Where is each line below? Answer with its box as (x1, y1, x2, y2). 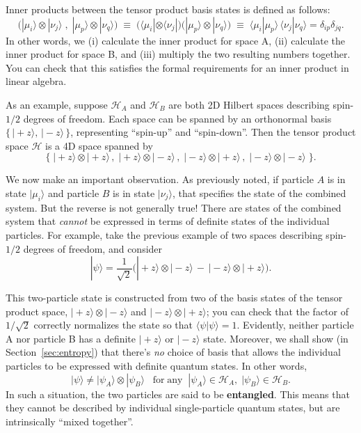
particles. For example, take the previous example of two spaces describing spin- (6, 227, 346, 242)
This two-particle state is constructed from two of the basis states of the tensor (6, 290, 343, 305)
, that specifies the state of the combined (172, 185, 346, 200)
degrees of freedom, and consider (23, 241, 163, 255)
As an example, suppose (6, 97, 108, 111)
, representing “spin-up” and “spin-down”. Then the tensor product (70, 125, 356, 139)
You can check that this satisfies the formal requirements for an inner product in (6, 60, 349, 74)
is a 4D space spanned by (45, 138, 153, 152)
